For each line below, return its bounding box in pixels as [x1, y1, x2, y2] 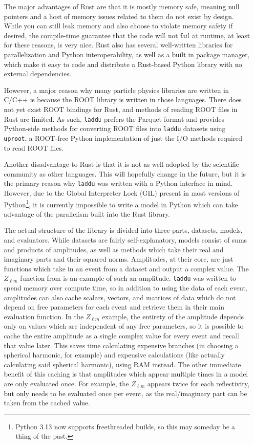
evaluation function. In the [4, 311, 84, 321]
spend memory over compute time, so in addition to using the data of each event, [4, 283, 248, 292]
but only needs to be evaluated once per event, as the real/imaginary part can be [4, 388, 247, 398]
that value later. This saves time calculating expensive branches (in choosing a [4, 340, 239, 350]
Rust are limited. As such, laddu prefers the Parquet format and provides [4, 113, 224, 124]
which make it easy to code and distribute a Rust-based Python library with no [4, 59, 242, 69]
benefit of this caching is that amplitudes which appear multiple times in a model [4, 369, 248, 379]
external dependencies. [4, 68, 71, 79]
